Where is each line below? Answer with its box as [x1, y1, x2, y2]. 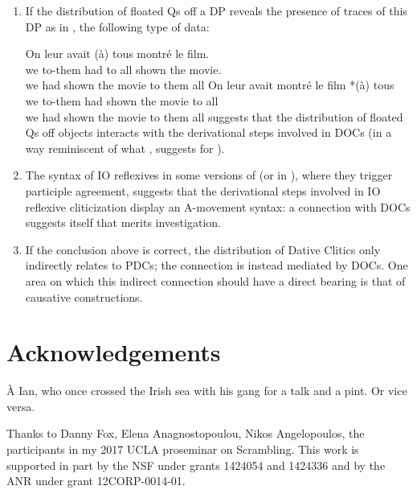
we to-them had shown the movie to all [25, 92, 219, 109]
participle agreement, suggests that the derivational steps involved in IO [25, 182, 381, 199]
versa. [6, 397, 35, 414]
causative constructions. [25, 288, 143, 305]
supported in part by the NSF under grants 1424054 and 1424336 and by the [6, 456, 386, 473]
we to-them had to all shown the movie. [25, 60, 222, 77]
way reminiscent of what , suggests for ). [25, 139, 225, 156]
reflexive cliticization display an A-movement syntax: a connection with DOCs [25, 198, 411, 215]
